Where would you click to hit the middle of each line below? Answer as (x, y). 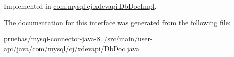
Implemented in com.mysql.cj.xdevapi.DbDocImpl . (80, 6)
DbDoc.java (121, 48)
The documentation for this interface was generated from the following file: (117, 22)
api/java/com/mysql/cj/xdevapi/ (54, 48)
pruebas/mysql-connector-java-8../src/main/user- (78, 39)
